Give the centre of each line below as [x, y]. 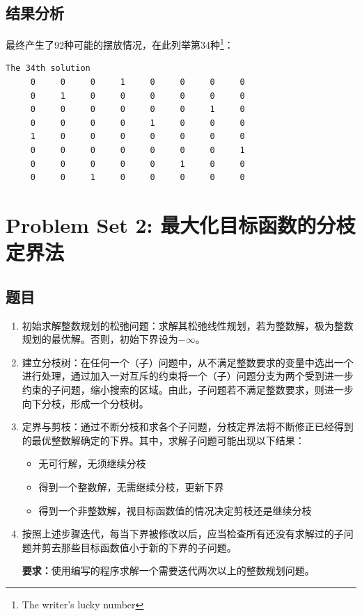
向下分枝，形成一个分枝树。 [85, 403]
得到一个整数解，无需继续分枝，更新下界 [131, 486]
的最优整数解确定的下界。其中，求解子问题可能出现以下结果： [163, 440]
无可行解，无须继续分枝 [92, 463]
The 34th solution [48, 68]
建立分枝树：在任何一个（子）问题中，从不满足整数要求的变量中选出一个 [188, 362]
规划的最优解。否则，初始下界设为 [100, 339]
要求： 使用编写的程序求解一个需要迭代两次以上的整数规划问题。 [168, 570]
